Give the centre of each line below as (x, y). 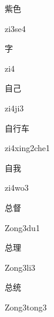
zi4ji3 (14, 108)
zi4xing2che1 (27, 148)
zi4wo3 (17, 188)
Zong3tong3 (26, 307)
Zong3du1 (22, 227)
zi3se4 (15, 28)
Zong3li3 (20, 267)
